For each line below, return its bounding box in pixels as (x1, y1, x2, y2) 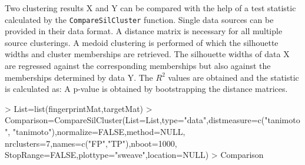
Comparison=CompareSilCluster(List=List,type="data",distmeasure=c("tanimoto (5, 114, 300, 126)
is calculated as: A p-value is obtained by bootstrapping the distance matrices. (5, 82, 288, 95)
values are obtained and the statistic (168, 71, 299, 83)
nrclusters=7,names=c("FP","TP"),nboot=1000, (5, 137, 177, 149)
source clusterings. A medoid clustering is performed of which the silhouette (5, 36, 279, 48)
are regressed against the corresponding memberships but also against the (5, 60, 271, 72)
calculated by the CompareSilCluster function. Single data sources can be (5, 13, 274, 25)
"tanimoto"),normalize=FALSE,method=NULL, (12, 126, 185, 137)
